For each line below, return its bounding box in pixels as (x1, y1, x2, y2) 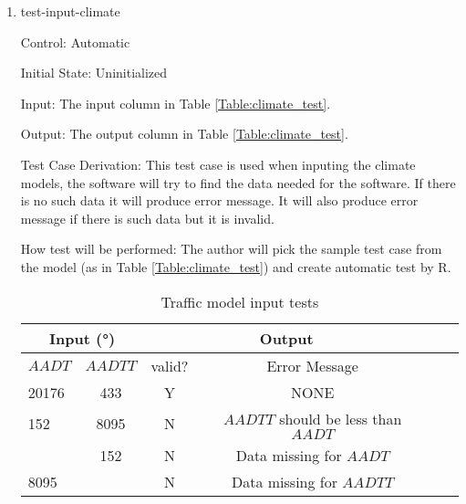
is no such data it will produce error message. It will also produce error (20, 191, 419, 210)
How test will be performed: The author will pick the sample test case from (20, 239, 442, 258)
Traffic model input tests (161, 290, 319, 312)
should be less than (279, 407, 402, 429)
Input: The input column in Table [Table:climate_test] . (20, 93, 331, 112)
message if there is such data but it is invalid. (20, 208, 274, 227)
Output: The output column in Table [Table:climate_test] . (20, 124, 348, 143)
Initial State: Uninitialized (20, 63, 168, 82)
